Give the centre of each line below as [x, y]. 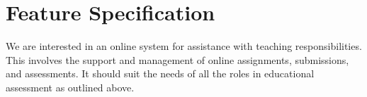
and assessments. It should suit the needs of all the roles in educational [160, 73]
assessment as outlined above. [70, 87]
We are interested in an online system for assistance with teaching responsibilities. [184, 46]
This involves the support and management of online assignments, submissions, [177, 59]
